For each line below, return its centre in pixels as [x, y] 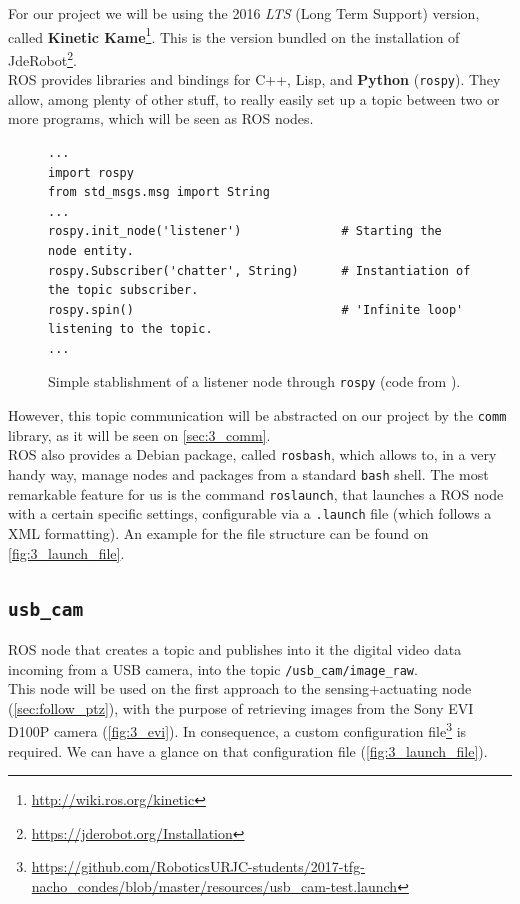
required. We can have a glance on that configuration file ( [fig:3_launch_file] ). [248, 750]
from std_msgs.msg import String [159, 192]
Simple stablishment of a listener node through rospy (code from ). [254, 381]
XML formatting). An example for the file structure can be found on [218, 533]
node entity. [91, 250]
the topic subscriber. [123, 290]
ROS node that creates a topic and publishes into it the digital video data [235, 648]
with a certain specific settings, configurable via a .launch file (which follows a [250, 513]
